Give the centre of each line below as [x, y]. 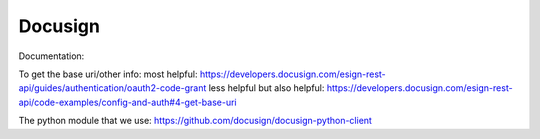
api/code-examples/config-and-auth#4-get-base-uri [127, 102]
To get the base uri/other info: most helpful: [108, 74]
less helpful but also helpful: [266, 88]
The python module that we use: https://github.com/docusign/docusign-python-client [195, 121]
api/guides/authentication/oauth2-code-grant [112, 88]
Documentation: [51, 56]
